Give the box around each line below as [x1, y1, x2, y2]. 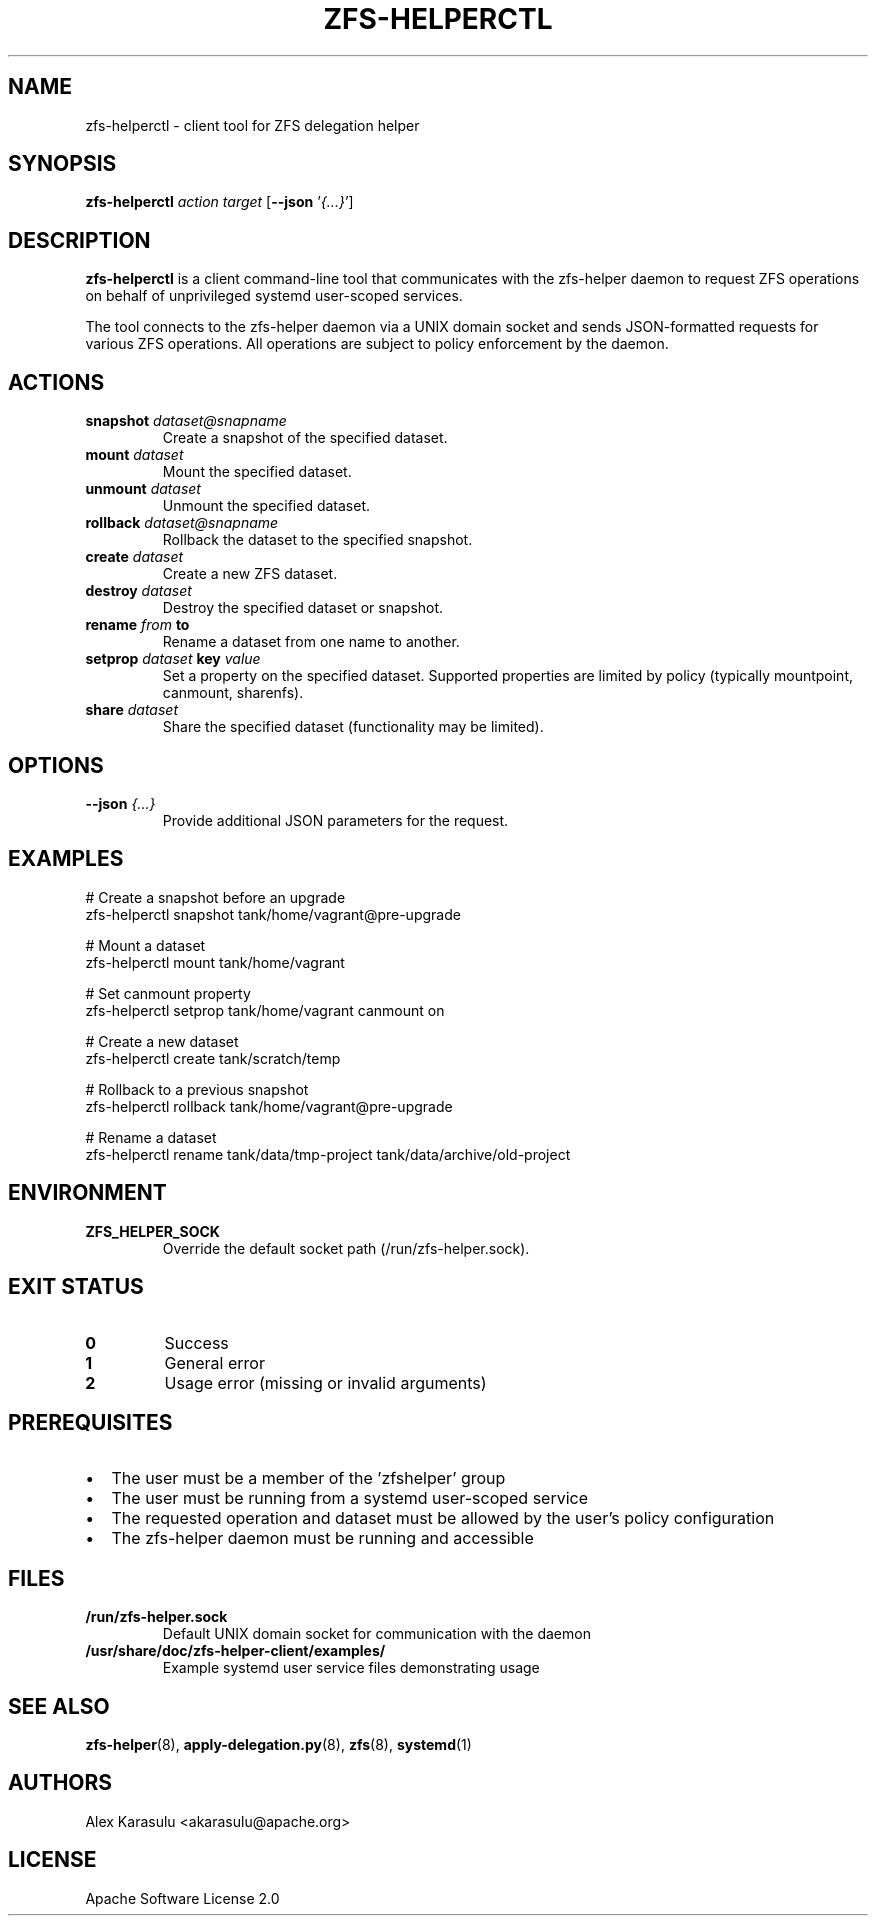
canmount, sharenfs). [162, 684, 304, 702]
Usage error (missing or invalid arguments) [164, 1372, 487, 1393]
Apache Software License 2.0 [85, 1889, 280, 1907]
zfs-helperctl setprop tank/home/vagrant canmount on [85, 1001, 445, 1019]
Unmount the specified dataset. [162, 497, 371, 515]
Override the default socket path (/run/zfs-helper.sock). [162, 1239, 530, 1257]
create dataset [85, 548, 184, 566]
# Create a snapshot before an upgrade [85, 888, 346, 906]
